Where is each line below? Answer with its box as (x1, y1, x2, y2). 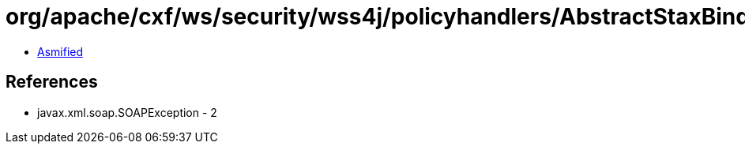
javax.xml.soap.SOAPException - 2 (37, 105, 217, 119)
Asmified (37, 44, 84, 58)
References (6, 72, 98, 92)
